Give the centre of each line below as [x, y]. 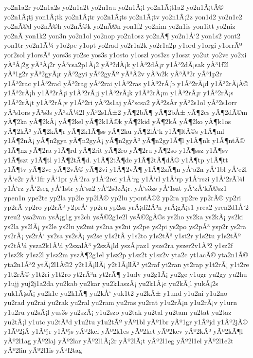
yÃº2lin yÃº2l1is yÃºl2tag [43, 350]
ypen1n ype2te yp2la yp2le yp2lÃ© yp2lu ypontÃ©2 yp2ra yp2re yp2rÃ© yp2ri [123, 197]
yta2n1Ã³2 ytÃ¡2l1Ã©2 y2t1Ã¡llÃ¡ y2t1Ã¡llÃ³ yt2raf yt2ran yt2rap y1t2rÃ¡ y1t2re [126, 264]
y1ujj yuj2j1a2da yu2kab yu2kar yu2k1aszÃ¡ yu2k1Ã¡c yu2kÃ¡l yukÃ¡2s [111, 283]
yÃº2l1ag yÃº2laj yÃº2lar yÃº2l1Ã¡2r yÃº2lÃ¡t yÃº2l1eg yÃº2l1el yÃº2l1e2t [119, 340]
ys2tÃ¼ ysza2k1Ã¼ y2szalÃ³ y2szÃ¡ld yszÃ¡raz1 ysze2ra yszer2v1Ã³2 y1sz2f [118, 245]
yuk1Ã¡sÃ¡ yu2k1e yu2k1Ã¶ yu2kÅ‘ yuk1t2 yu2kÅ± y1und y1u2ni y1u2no [116, 293]
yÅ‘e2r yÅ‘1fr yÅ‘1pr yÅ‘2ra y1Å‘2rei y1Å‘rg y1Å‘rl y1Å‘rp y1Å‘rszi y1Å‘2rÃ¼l [124, 178]
